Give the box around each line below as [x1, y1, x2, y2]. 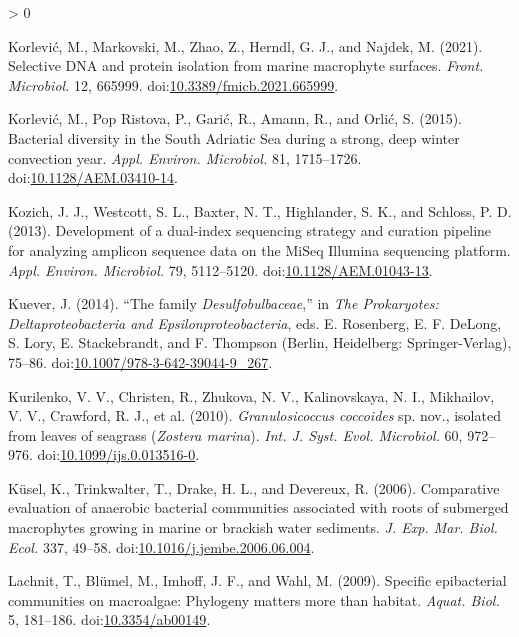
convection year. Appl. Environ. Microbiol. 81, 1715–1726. [8, 147, 362, 168]
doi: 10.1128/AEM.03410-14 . [8, 167, 178, 188]
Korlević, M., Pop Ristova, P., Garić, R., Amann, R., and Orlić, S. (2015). [8, 108, 462, 129]
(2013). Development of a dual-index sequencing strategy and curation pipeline [8, 220, 492, 241]
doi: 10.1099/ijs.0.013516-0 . [37, 444, 200, 465]
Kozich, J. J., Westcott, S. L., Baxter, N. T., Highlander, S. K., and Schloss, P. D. [8, 200, 512, 221]
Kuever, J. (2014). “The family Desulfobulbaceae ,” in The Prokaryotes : [8, 293, 439, 314]
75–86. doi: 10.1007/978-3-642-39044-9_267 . [8, 351, 273, 372]
